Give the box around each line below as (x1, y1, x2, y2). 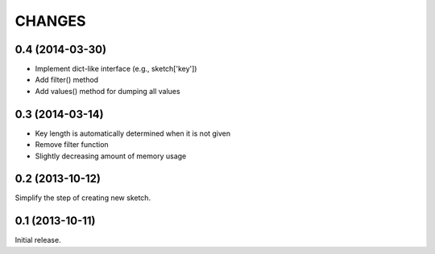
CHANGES (14, 12, 86, 30)
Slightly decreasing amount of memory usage (35, 151, 187, 161)
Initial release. (14, 236, 61, 245)
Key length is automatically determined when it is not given (35, 129, 231, 138)
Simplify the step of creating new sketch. (14, 193, 151, 203)
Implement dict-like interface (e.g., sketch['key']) (35, 64, 197, 74)
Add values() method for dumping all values (35, 86, 180, 96)
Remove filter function (35, 140, 109, 150)
